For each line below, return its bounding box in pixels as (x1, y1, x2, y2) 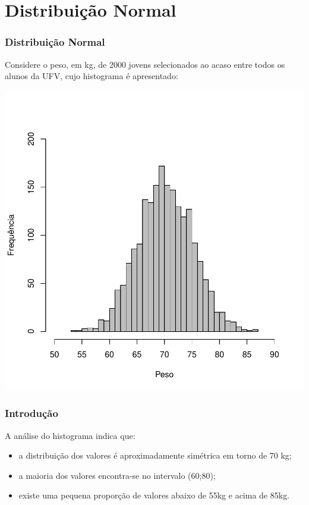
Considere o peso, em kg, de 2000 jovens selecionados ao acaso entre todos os (5, 58, 285, 70)
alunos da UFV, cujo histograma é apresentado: (5, 70, 178, 82)
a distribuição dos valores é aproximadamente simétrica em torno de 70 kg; (18, 449, 292, 462)
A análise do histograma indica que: (5, 429, 135, 441)
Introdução (5, 406, 58, 421)
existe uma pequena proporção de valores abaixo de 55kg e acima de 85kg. (18, 489, 290, 501)
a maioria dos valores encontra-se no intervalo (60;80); (18, 469, 216, 481)
